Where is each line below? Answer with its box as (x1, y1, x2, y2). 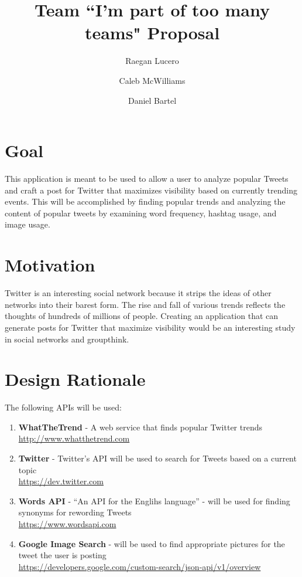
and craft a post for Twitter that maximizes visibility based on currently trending (5, 184, 297, 196)
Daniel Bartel (128, 94, 177, 106)
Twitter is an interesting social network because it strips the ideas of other (5, 287, 272, 299)
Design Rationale (5, 367, 146, 391)
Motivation (5, 253, 95, 277)
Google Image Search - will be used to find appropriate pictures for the (18, 537, 285, 549)
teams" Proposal (84, 21, 220, 45)
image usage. (5, 218, 50, 230)
